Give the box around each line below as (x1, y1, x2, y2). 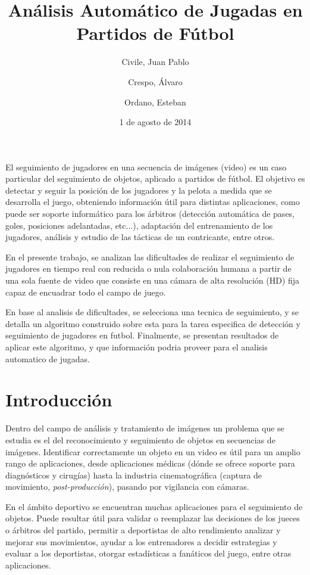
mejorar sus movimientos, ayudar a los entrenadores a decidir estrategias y (5, 535, 277, 548)
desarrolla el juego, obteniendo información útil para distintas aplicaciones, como (5, 195, 300, 208)
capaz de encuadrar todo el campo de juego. (5, 285, 166, 298)
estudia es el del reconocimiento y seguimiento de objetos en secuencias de (5, 433, 275, 446)
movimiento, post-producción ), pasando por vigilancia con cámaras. (5, 480, 249, 493)
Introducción (5, 387, 112, 412)
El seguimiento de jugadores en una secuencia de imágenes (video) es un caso (5, 160, 287, 173)
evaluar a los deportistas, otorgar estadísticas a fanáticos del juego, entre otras (5, 547, 292, 560)
